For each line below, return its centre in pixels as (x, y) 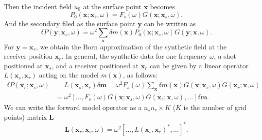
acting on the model (69, 75)
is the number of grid (215, 107)
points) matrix (26, 117)
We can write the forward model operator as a (73, 107)
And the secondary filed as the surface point (70, 23)
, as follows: (140, 75)
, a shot (225, 56)
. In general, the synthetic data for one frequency (134, 56)
